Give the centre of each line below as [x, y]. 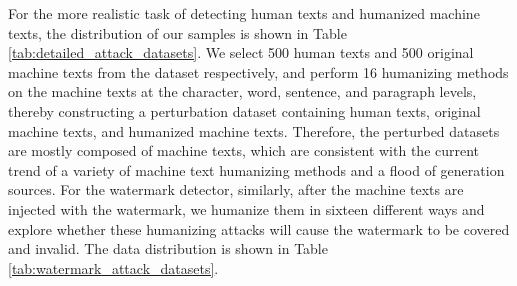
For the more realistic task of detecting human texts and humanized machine [244, 13]
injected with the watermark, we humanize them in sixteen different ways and [246, 208]
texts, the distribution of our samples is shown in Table [177, 32]
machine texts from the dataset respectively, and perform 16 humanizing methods [258, 71]
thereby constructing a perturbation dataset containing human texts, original [244, 110]
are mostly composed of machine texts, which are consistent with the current [244, 150]
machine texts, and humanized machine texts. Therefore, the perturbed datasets [254, 130]
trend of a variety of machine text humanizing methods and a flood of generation [256, 169]
